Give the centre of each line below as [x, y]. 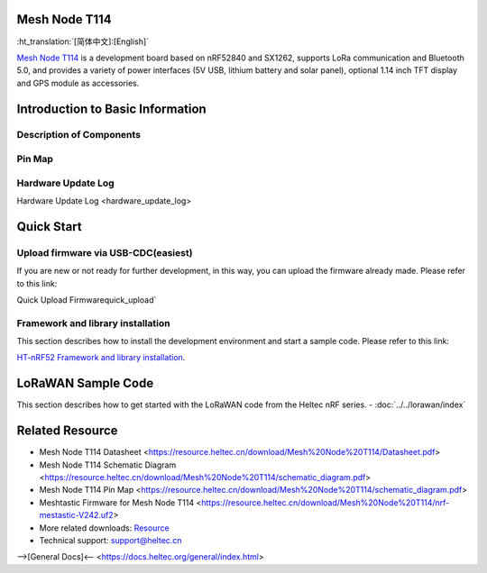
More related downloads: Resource [105, 528]
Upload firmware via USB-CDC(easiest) [105, 252]
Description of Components [79, 135]
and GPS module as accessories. [78, 83]
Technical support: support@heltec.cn [110, 540]
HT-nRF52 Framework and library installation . [101, 358]
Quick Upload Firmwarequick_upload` [87, 300]
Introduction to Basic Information [111, 109]
